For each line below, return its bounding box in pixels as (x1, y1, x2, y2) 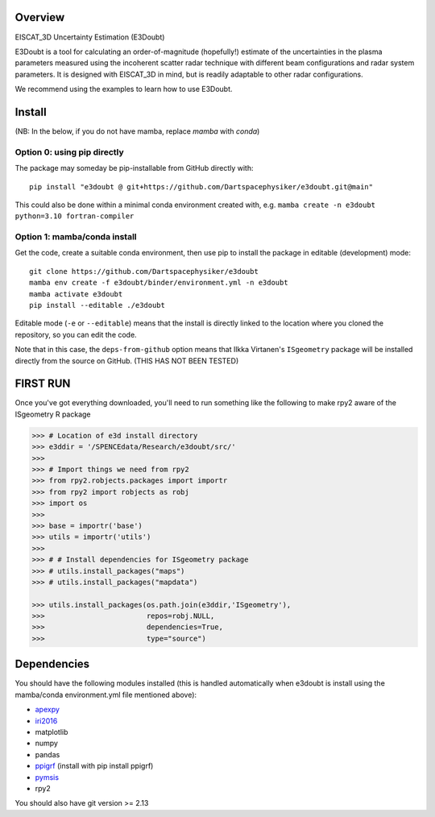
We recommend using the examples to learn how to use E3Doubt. (14, 85, 233, 94)
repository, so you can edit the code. (14, 330, 137, 339)
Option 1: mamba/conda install (14, 231, 137, 243)
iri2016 (35, 715, 58, 725)
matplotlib (35, 727, 68, 736)
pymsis (35, 772, 60, 782)
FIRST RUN (14, 377, 71, 391)
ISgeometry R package (14, 409, 91, 419)
